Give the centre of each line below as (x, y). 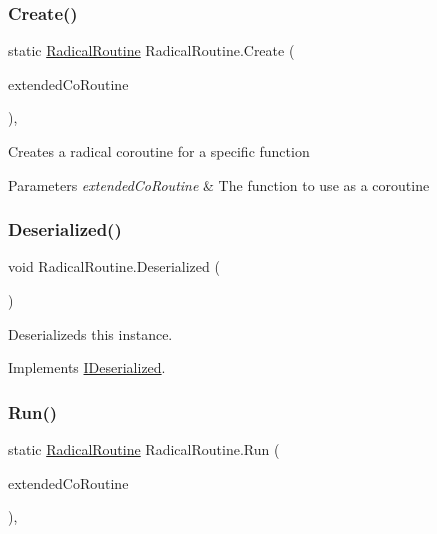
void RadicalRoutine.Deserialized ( (114, 266)
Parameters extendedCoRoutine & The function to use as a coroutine (219, 184)
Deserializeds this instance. (90, 333)
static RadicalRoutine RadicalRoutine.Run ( (144, 449)
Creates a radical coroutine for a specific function (159, 151)
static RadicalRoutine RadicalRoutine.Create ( (151, 50)
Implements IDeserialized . (87, 367)
